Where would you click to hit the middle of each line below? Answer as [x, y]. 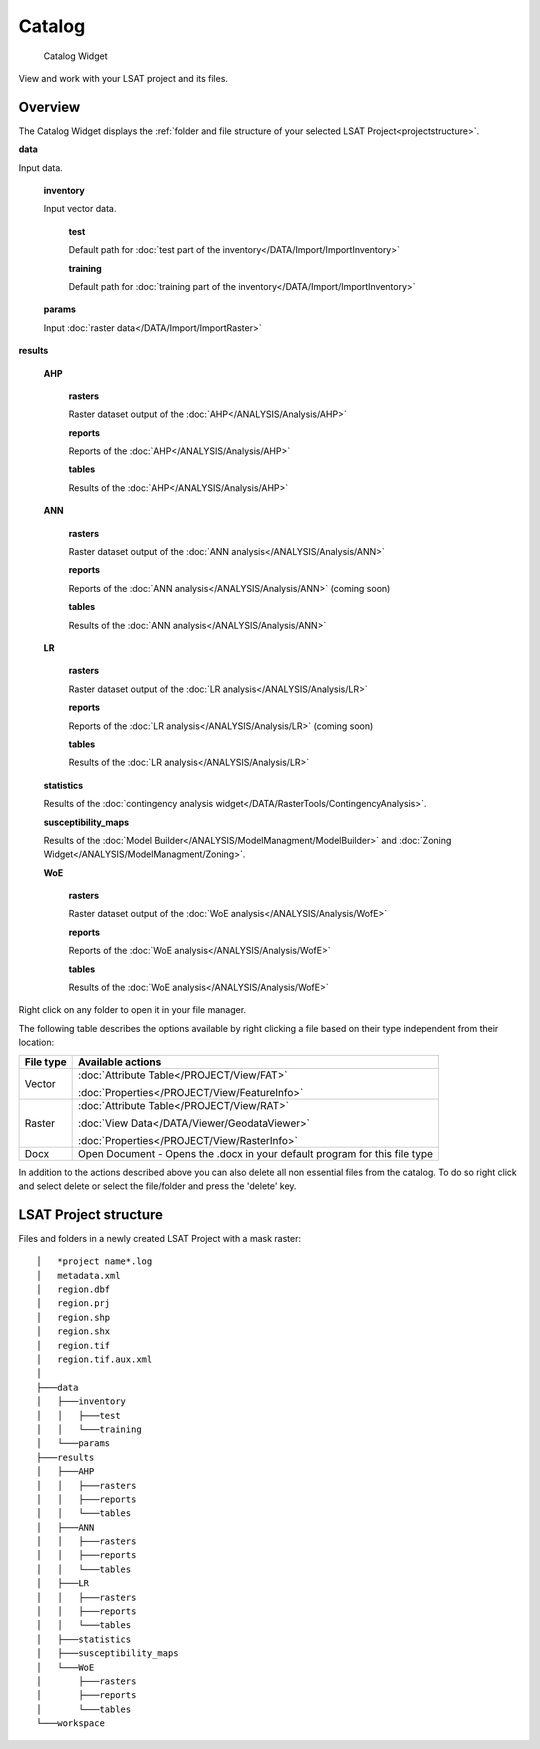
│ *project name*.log [94, 1261]
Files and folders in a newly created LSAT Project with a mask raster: [160, 1238]
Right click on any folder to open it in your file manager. [132, 1010]
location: [36, 1042]
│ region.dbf [73, 1289]
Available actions [120, 1062]
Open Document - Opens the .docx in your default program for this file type [256, 1153]
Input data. [41, 167]
